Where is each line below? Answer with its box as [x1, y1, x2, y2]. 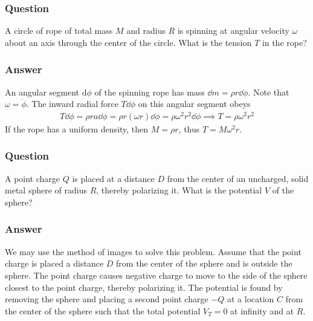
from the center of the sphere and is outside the [116, 257, 292, 270]
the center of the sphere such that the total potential [5, 304, 201, 317]
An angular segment [5, 85, 80, 98]
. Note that [248, 85, 289, 98]
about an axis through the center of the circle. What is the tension [5, 36, 252, 48]
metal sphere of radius [5, 184, 87, 196]
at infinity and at [230, 304, 294, 317]
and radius [126, 24, 166, 37]
